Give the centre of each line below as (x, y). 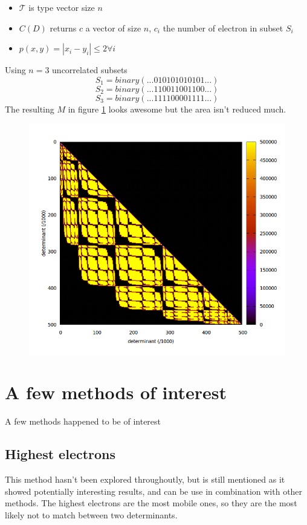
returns (63, 28)
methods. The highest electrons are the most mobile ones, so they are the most (151, 503)
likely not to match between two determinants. (91, 514)
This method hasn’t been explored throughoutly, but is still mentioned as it (145, 479)
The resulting (30, 109)
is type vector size (62, 7)
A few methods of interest (116, 392)
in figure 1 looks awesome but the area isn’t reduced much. (177, 109)
